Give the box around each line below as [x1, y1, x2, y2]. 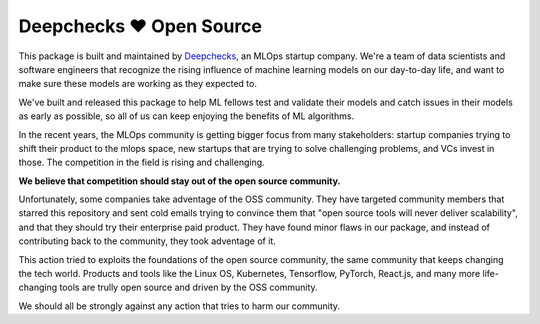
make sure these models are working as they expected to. [18, 78, 257, 90]
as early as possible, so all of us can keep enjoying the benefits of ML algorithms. [18, 110, 355, 122]
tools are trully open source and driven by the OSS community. [59, 281, 319, 294]
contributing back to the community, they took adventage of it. [18, 235, 277, 247]
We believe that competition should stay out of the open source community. [18, 175, 341, 187]
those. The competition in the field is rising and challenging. [18, 156, 265, 169]
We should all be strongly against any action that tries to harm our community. [18, 300, 340, 312]
